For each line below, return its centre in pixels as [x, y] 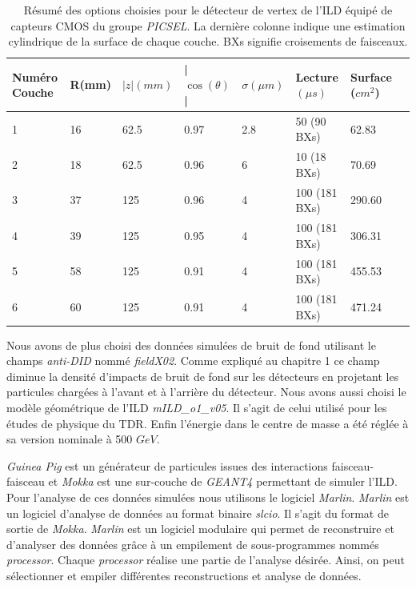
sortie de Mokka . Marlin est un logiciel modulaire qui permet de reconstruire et [200, 529]
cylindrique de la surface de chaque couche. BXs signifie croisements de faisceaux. [208, 41]
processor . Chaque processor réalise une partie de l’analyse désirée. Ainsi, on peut [206, 560]
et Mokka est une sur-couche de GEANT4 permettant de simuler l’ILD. [223, 481]
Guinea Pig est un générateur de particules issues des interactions [167, 465]
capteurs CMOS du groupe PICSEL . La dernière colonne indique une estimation [208, 25]
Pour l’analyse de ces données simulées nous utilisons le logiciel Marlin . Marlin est [208, 497]
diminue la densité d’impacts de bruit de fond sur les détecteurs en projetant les [203, 376]
